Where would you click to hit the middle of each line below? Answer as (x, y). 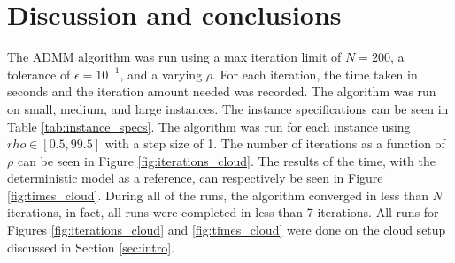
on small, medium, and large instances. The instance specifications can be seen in (228, 108)
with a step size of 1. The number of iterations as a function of (275, 143)
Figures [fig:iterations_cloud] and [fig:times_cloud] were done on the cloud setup (227, 230)
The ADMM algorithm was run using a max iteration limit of (174, 57)
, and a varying (161, 74)
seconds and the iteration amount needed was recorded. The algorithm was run (222, 91)
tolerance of (39, 74)
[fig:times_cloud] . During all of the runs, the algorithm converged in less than (218, 195)
